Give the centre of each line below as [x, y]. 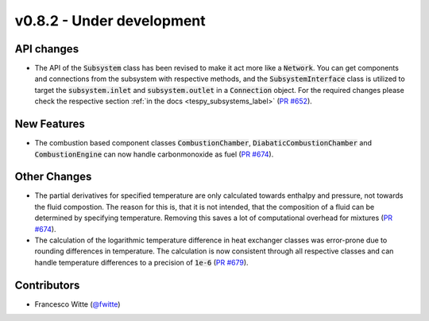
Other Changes [53, 177]
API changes [47, 49]
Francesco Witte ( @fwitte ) [77, 304]
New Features [50, 124]
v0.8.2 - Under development [110, 21]
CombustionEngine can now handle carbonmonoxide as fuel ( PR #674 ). [154, 154]
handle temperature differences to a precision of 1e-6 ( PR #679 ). [142, 262]
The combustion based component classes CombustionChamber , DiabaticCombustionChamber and [203, 143]
